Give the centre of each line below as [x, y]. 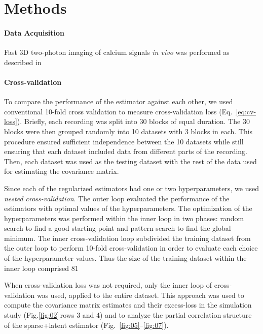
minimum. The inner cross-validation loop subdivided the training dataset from [127, 238]
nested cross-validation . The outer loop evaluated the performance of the [117, 198]
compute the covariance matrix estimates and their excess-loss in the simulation [128, 305]
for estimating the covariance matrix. [62, 171]
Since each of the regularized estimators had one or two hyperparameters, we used [131, 188]
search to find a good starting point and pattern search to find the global [118, 228]
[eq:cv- [246, 111]
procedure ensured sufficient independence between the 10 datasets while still [124, 141]
